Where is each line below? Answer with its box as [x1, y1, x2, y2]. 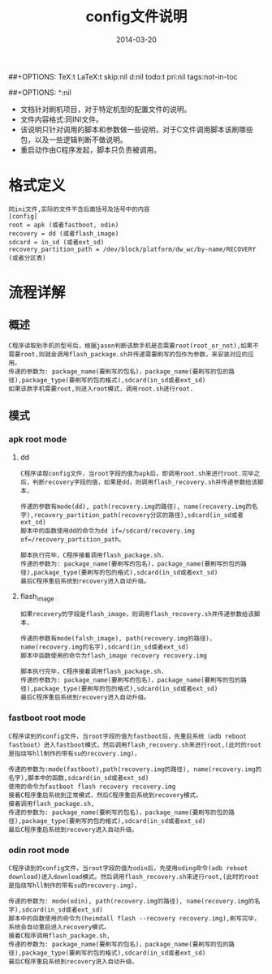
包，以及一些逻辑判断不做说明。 [19, 135, 127, 144]
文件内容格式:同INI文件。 [19, 114, 103, 124]
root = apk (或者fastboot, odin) [8, 221, 119, 229]
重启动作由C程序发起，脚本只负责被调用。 [19, 144, 162, 154]
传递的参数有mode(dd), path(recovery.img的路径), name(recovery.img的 [19, 502, 253, 511]
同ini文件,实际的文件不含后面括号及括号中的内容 [8, 205, 150, 213]
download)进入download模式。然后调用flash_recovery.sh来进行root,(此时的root [8, 873, 260, 881]
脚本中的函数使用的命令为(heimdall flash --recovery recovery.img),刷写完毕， [8, 914, 261, 922]
